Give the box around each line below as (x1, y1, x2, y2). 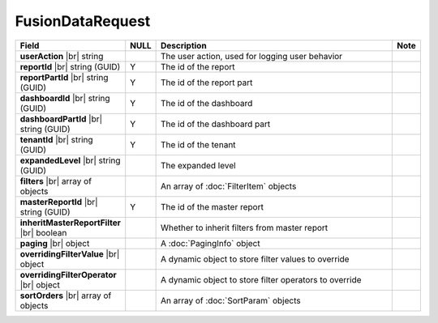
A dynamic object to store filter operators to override (160, 274, 362, 285)
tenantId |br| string (19, 134, 93, 145)
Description (160, 40, 207, 51)
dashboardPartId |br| (19, 113, 103, 125)
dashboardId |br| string (19, 92, 110, 104)
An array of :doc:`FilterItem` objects (160, 181, 297, 192)
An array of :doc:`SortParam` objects (160, 295, 301, 306)
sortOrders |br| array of (19, 290, 112, 301)
